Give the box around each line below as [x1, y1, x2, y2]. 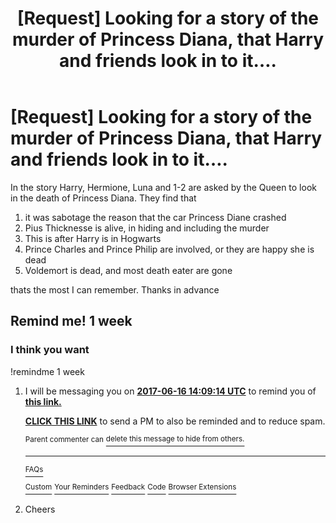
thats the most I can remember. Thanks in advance [10, 283, 220, 296]
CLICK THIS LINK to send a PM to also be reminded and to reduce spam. [24, 415, 326, 427]
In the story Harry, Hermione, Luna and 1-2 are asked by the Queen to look [10, 181, 317, 193]
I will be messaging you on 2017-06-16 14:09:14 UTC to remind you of [24, 385, 317, 397]
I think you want [10, 343, 90, 357]
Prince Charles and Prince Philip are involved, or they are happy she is [24, 243, 315, 255]
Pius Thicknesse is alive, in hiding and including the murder [24, 222, 270, 234]
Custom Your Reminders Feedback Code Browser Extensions [24, 482, 237, 492]
